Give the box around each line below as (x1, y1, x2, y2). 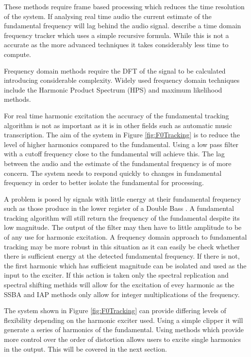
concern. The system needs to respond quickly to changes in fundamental (4, 168, 222, 178)
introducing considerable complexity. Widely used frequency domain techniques (4, 75, 240, 85)
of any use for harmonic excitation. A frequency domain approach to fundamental (4, 232, 247, 242)
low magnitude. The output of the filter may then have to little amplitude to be (4, 222, 242, 232)
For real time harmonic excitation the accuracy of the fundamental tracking (4, 110, 229, 120)
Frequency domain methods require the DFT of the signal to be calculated (4, 65, 226, 75)
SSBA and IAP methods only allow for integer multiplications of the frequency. (4, 289, 240, 299)
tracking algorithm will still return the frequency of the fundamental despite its (4, 212, 240, 223)
